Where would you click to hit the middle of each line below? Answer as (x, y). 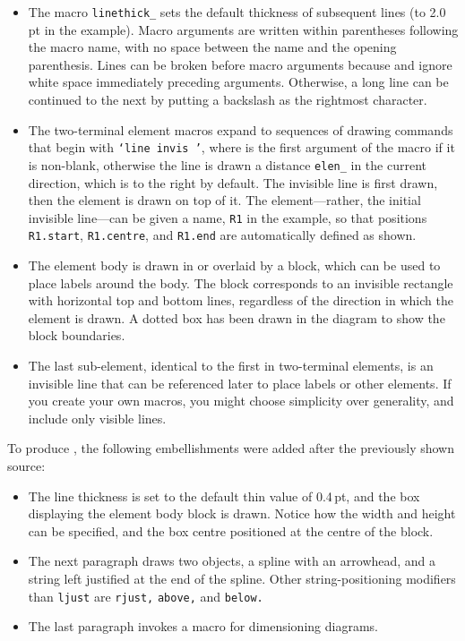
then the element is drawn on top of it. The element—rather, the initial (224, 200)
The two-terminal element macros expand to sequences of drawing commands (241, 129)
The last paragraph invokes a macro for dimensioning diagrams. (203, 626)
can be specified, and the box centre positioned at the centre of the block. (231, 530)
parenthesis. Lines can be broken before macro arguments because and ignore (240, 64)
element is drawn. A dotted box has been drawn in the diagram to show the (237, 317)
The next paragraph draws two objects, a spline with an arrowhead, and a (232, 561)
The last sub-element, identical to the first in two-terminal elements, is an (231, 365)
